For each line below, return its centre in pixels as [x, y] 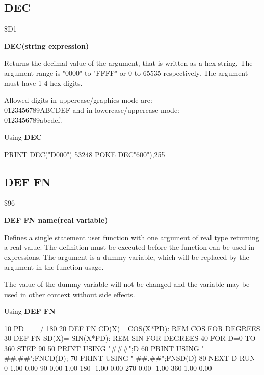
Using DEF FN [30, 311]
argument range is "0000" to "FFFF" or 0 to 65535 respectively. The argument [126, 73]
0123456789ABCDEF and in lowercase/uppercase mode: [92, 110]
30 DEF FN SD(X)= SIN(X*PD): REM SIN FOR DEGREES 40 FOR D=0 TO [130, 338]
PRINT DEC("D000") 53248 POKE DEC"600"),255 [85, 154]
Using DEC [23, 137]
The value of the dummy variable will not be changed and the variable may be [127, 284]
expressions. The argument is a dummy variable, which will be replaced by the [127, 257]
